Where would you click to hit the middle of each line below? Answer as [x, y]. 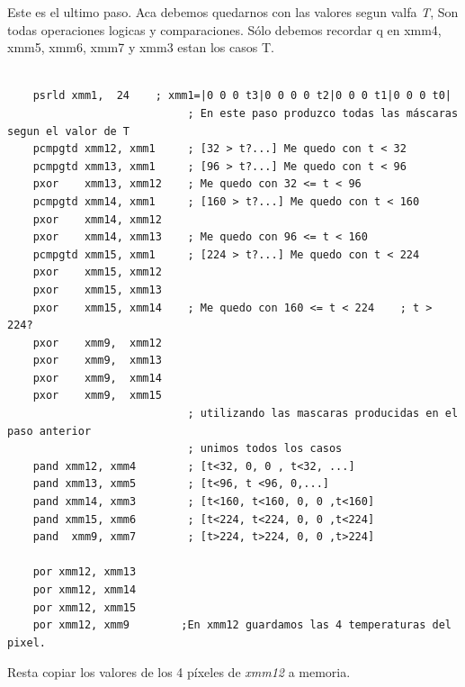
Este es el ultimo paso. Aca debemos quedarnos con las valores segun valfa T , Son [233, 12]
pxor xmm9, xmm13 [97, 361]
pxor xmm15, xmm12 [97, 272]
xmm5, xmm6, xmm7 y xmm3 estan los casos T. [141, 47]
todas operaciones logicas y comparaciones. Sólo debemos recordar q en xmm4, [224, 29]
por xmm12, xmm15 [85, 607]
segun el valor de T [69, 131]
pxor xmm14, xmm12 [97, 219]
